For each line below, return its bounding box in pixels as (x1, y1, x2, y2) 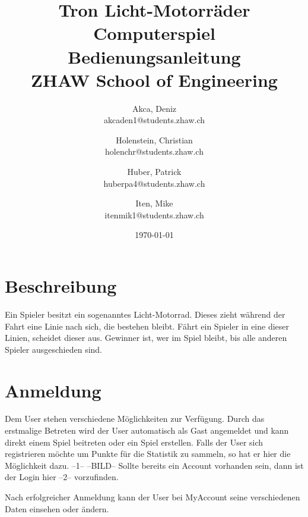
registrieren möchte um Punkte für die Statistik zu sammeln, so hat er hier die (5, 447, 291, 460)
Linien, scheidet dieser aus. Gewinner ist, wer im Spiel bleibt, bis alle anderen (5, 331, 287, 344)
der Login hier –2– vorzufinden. (5, 471, 119, 483)
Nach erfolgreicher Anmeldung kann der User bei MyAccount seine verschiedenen (5, 491, 300, 503)
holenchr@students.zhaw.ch (105, 145, 204, 158)
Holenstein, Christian (116, 133, 193, 146)
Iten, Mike (135, 197, 173, 209)
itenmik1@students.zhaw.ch (104, 208, 204, 221)
